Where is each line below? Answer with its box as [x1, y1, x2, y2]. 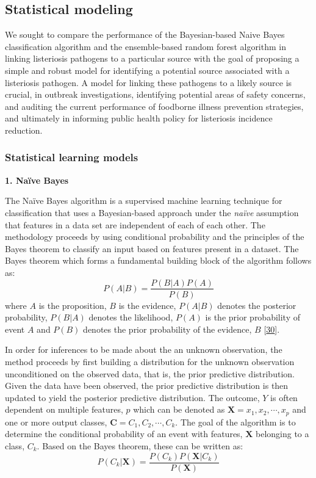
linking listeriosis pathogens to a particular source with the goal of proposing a [5, 52, 300, 65]
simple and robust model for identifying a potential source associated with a [5, 63, 290, 76]
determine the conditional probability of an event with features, [5, 427, 243, 440]
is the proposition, [38, 299, 107, 311]
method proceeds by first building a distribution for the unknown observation [5, 355, 295, 368]
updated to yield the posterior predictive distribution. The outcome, [5, 391, 260, 404]
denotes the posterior [217, 299, 296, 311]
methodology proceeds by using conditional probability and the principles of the [5, 230, 304, 243]
